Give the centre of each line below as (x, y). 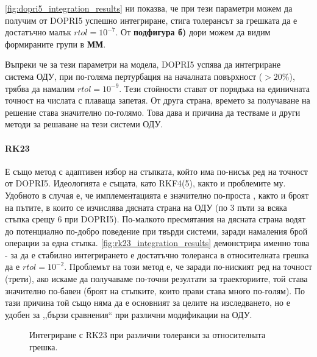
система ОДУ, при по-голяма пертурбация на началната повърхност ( (134, 76)
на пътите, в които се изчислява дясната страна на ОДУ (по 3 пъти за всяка (146, 207)
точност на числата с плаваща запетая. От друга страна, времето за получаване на (158, 100)
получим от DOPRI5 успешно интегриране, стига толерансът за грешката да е (151, 20)
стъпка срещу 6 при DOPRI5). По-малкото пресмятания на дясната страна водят (155, 219)
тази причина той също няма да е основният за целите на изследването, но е (148, 302)
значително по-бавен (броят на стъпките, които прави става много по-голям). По (155, 290)
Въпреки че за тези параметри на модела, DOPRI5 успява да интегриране (143, 64)
